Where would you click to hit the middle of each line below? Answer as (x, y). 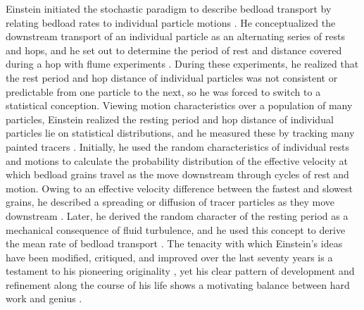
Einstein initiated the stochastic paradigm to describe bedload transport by (169, 8)
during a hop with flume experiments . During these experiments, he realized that (182, 64)
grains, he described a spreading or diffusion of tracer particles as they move (170, 202)
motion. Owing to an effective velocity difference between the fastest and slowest (179, 188)
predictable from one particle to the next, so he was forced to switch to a (163, 91)
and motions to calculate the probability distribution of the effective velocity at (177, 160)
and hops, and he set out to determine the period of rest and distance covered (174, 50)
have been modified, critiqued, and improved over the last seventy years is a (169, 257)
